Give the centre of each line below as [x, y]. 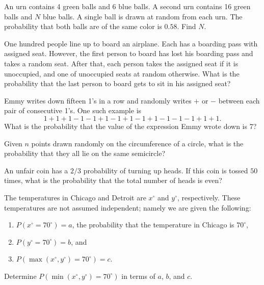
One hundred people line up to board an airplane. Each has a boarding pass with [131, 43]
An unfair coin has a [36, 170]
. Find [187, 26]
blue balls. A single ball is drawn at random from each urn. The [142, 16]
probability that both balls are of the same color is [83, 26]
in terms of [138, 276]
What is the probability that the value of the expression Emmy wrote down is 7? [130, 126]
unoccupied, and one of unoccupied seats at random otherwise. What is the [122, 73]
